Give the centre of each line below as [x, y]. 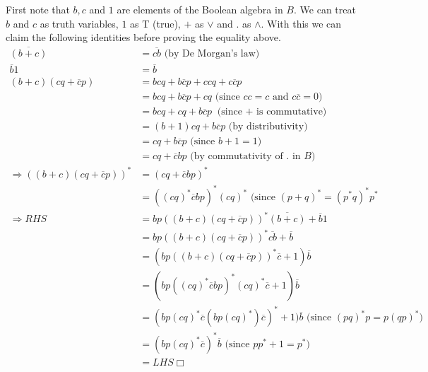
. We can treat [325, 9]
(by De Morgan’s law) [212, 54]
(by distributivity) [268, 127]
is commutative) [292, 112]
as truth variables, [79, 23]
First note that [38, 9]
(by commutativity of [237, 157]
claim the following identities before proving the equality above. [143, 37]
